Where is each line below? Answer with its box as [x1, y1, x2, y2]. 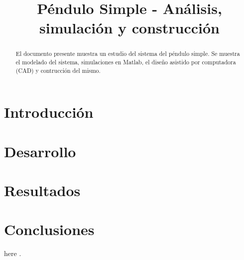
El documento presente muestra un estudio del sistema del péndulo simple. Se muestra [15, 49, 240, 58]
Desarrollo [4, 141, 76, 161]
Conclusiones [4, 219, 95, 240]
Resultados [4, 180, 81, 201]
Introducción [4, 102, 94, 122]
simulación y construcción [39, 17, 220, 38]
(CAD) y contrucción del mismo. [15, 66, 101, 74]
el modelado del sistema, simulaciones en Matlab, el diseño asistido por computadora [15, 58, 236, 66]
